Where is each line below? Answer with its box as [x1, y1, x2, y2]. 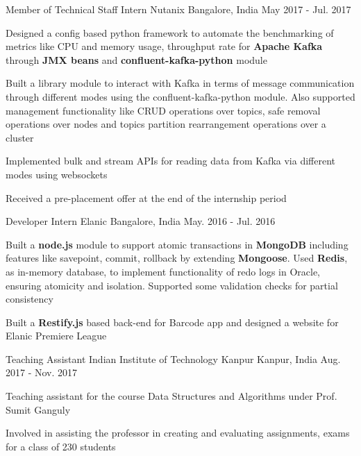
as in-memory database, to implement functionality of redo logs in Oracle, [6, 264, 321, 278]
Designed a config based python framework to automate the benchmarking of [6, 25, 334, 40]
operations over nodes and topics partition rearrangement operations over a [6, 117, 326, 131]
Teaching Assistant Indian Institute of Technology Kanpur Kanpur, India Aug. [6, 351, 341, 366]
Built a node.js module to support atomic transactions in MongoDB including [6, 237, 349, 251]
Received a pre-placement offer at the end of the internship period [6, 190, 287, 205]
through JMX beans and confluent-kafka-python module [6, 52, 267, 67]
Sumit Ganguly [6, 402, 71, 416]
